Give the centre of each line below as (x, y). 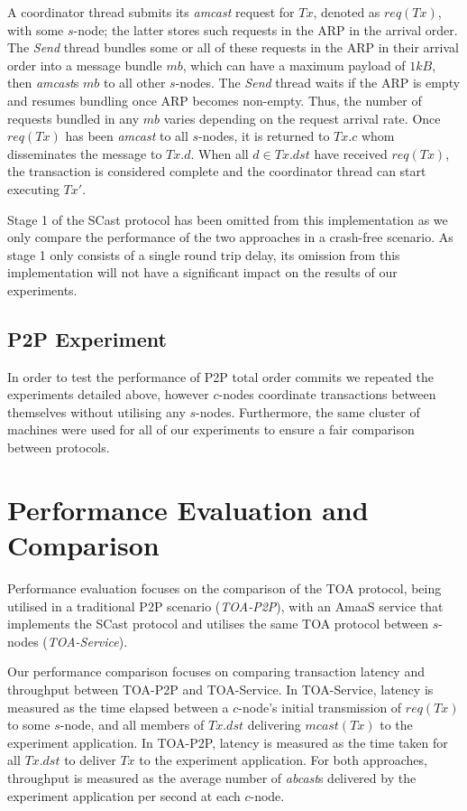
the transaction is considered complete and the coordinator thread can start (217, 171)
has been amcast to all (127, 136)
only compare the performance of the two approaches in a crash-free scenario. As (230, 237)
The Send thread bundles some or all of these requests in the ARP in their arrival (233, 47)
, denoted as (347, 12)
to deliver (90, 760)
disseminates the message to (85, 153)
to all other (134, 83)
